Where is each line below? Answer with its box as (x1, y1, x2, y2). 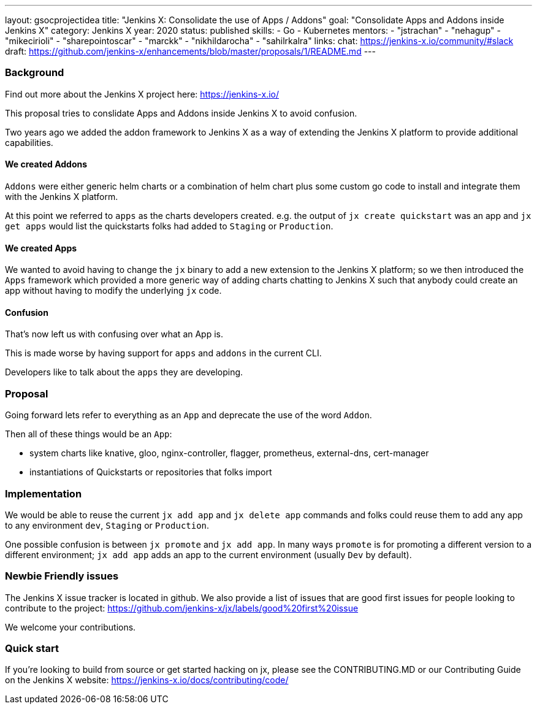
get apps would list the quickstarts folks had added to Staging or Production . (5, 220, 333, 231)
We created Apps (5, 242, 77, 253)
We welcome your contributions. (5, 621, 136, 632)
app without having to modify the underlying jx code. (5, 285, 222, 296)
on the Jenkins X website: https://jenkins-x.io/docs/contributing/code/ (5, 675, 289, 686)
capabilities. (5, 137, 53, 148)
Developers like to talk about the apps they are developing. (5, 367, 243, 378)
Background (5, 66, 64, 79)
